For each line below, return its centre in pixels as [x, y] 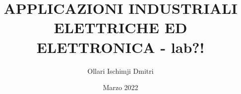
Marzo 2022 [120, 87]
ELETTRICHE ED [120, 27]
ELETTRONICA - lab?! [120, 47]
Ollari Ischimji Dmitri [120, 70]
